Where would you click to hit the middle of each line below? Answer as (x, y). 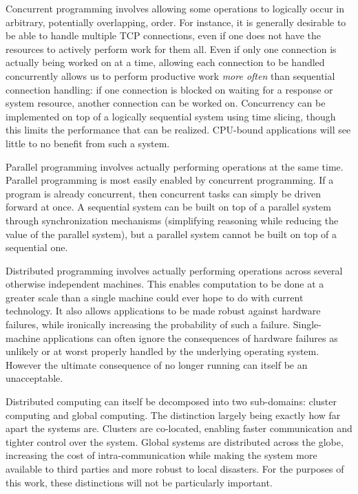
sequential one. (37, 247)
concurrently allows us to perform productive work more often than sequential (170, 75)
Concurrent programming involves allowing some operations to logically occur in (175, 8)
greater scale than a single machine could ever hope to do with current (155, 297)
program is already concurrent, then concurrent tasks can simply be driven (163, 193)
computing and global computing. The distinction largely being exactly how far (173, 415)
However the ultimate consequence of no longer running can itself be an (157, 364)
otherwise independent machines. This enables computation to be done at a (165, 284)
